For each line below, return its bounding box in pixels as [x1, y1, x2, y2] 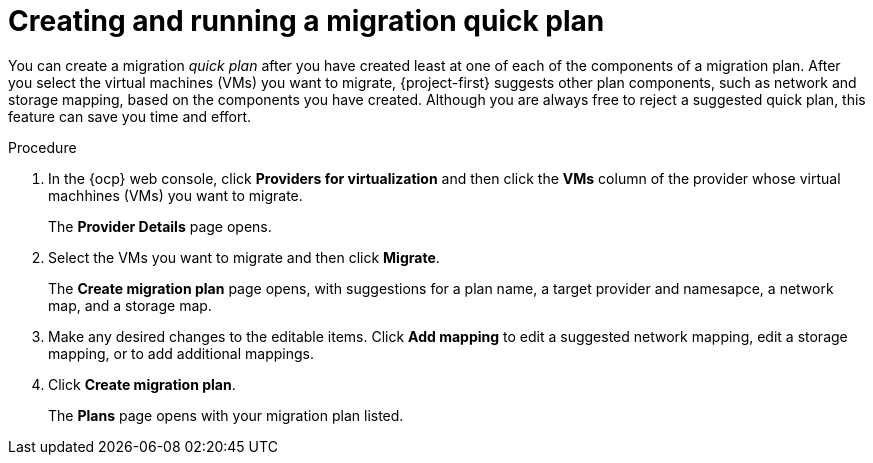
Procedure [8, 138, 77, 156]
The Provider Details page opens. [48, 217, 272, 235]
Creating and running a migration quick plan [8, 4, 605, 38]
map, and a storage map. [48, 296, 212, 314]
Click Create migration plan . [48, 375, 236, 393]
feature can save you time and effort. [8, 107, 252, 125]
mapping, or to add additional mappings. [48, 344, 314, 362]
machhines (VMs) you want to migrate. [48, 186, 303, 204]
